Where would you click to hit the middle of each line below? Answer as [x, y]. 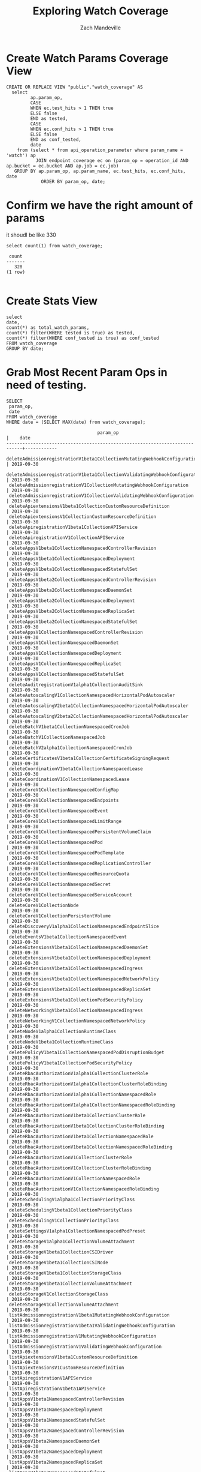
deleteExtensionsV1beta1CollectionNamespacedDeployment [80, 958]
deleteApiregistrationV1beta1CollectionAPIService [73, 527]
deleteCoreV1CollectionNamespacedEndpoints [64, 800]
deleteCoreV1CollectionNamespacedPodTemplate [66, 853]
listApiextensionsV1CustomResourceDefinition [66, 1368]
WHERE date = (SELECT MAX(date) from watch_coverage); [76, 422]
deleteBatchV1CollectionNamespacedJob [57, 737]
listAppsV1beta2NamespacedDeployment [56, 1452]
